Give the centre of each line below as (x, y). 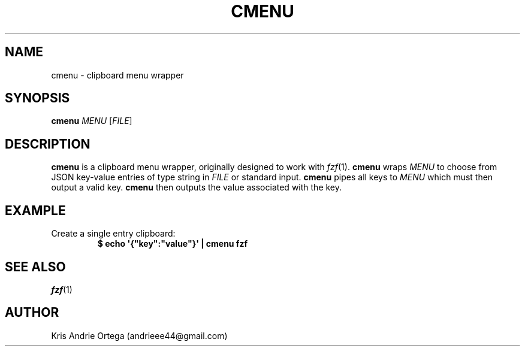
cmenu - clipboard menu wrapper (117, 75)
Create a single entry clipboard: (113, 234)
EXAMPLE (35, 210)
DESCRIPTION (48, 144)
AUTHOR (32, 313)
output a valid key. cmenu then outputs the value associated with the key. (197, 187)
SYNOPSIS (37, 98)
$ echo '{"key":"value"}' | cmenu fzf (173, 244)
